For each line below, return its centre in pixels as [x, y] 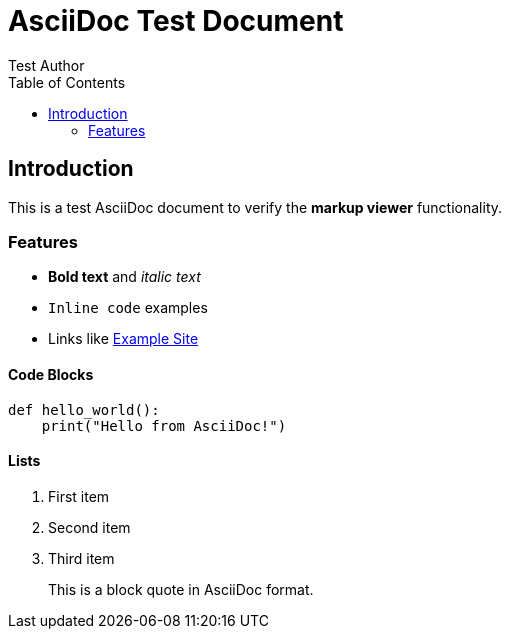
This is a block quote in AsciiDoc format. [181, 589]
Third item [81, 558]
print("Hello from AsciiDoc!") [164, 425]
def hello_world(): [84, 409]
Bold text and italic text [124, 277]
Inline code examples [128, 308]
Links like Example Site [123, 339]
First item [79, 496]
